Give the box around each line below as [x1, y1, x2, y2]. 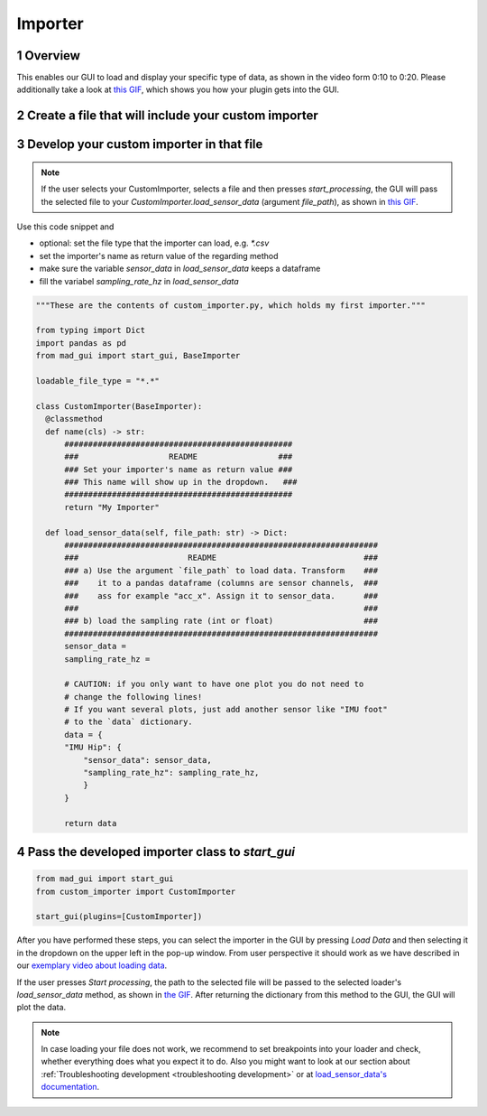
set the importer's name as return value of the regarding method [39, 250, 279, 261]
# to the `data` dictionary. [64, 717, 193, 727]
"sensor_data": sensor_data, [82, 755, 212, 765]
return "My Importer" [64, 502, 160, 512]
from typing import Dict [35, 325, 146, 336]
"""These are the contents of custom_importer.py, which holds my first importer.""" [35, 300, 426, 311]
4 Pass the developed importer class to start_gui [16, 844, 295, 860]
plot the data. [16, 1002, 67, 1013]
